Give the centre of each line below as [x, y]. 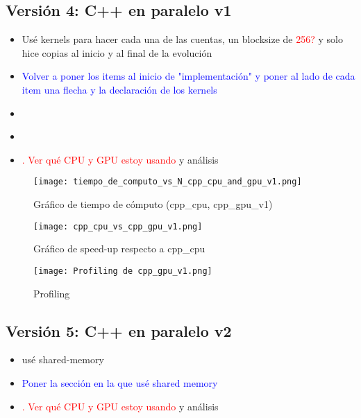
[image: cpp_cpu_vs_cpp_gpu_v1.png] [118, 226]
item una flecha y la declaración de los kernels [119, 89]
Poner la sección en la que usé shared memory [120, 382]
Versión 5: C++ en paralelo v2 [119, 330]
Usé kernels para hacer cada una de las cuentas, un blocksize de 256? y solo [182, 39]
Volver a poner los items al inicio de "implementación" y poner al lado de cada [188, 76]
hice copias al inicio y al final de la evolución [117, 52]
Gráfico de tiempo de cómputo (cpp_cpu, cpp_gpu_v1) [153, 204]
